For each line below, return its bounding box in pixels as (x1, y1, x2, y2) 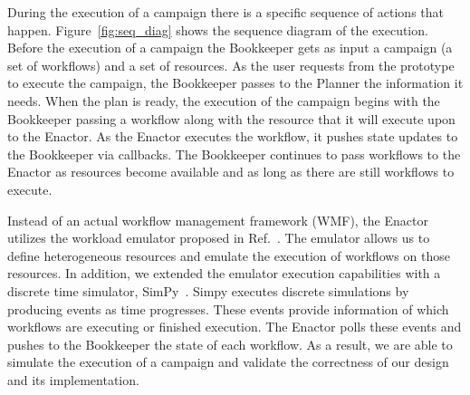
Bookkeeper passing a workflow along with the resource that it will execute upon (7, 109, 456, 128)
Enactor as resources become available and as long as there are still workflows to (7, 162, 455, 181)
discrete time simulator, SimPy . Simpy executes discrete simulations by (7, 281, 409, 300)
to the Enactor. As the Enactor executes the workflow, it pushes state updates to (7, 127, 458, 146)
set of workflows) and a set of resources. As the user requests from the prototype (7, 55, 455, 74)
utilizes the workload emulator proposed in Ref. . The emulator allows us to (7, 228, 430, 247)
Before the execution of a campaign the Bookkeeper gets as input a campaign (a (7, 38, 453, 57)
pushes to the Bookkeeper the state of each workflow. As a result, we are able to (7, 334, 453, 353)
